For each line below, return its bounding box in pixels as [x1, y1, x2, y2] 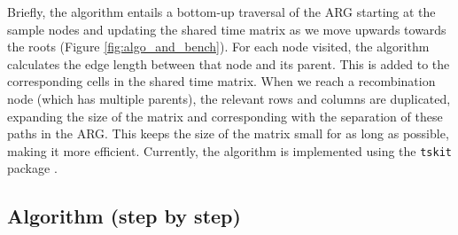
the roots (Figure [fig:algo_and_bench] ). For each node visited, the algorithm [7, 37, 430, 56]
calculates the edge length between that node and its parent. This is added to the [7, 54, 450, 73]
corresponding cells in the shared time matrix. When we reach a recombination [7, 72, 436, 90]
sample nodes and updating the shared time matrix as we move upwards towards [7, 20, 446, 38]
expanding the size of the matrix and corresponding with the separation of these [7, 106, 443, 125]
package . [7, 159, 58, 177]
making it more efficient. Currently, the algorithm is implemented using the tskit [7, 141, 452, 160]
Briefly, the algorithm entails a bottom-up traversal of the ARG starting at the [7, 3, 436, 20]
